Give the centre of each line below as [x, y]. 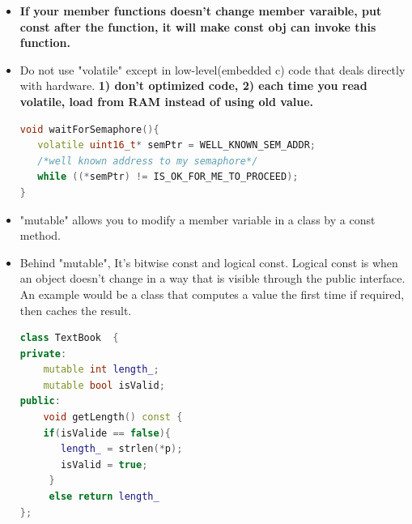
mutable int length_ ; [101, 370]
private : [43, 354]
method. [40, 235]
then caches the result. [76, 310]
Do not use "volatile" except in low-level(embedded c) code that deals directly [212, 69]
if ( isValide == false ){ [107, 433]
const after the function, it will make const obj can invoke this [198, 26]
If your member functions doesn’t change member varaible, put [201, 11]
